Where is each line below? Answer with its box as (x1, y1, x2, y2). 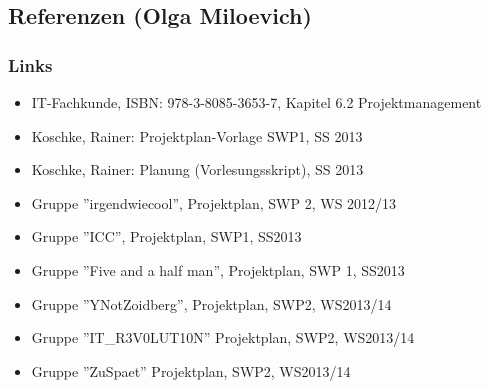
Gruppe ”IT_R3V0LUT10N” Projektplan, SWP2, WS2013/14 (31, 327, 415, 348)
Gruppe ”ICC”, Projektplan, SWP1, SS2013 (31, 226, 302, 247)
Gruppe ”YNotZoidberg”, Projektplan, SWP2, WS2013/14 (31, 293, 392, 314)
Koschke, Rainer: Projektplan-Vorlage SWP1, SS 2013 (31, 125, 363, 146)
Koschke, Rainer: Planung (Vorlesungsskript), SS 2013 (31, 159, 364, 180)
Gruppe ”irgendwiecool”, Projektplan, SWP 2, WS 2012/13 (31, 192, 397, 213)
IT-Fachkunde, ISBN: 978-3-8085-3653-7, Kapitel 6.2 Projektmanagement (31, 92, 482, 112)
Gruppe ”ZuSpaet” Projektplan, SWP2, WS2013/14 (31, 360, 351, 381)
